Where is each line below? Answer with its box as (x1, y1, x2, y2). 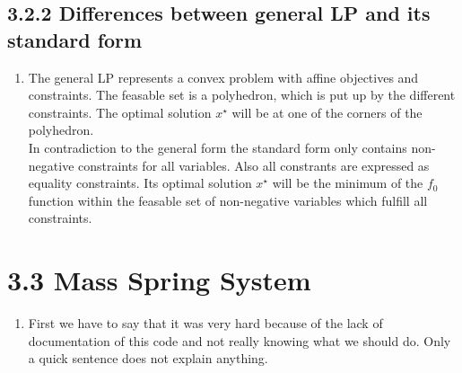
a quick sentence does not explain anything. (28, 349, 268, 368)
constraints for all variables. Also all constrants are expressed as (78, 155, 430, 174)
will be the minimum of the (272, 173, 423, 192)
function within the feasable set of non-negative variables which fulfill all (28, 191, 428, 209)
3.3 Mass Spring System (7, 262, 311, 298)
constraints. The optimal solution (28, 102, 212, 121)
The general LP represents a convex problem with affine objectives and (28, 67, 419, 86)
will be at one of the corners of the (231, 102, 423, 121)
